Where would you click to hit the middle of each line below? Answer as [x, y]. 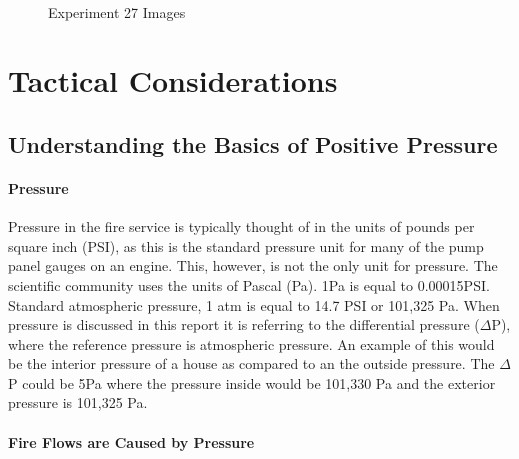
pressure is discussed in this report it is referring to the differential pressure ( [244, 324]
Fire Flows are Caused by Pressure [131, 441]
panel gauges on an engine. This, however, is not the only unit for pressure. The [253, 265]
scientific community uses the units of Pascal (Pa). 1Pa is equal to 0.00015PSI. [249, 284]
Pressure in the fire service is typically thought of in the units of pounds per [241, 226]
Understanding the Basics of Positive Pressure [253, 143]
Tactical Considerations [173, 80]
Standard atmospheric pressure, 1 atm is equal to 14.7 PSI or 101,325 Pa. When [254, 304]
